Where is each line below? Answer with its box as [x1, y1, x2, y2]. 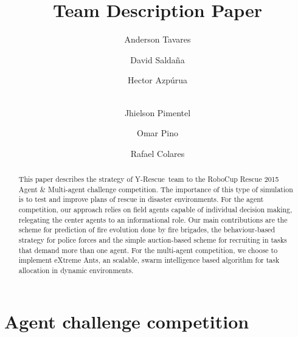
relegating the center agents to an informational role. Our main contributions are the [18, 214, 288, 224]
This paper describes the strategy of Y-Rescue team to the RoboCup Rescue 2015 [18, 174, 279, 184]
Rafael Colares [130, 147, 185, 159]
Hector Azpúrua [127, 74, 188, 86]
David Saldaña [130, 53, 185, 66]
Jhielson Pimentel [124, 106, 191, 119]
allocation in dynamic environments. [18, 265, 134, 275]
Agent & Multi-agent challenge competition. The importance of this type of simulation [18, 184, 293, 194]
